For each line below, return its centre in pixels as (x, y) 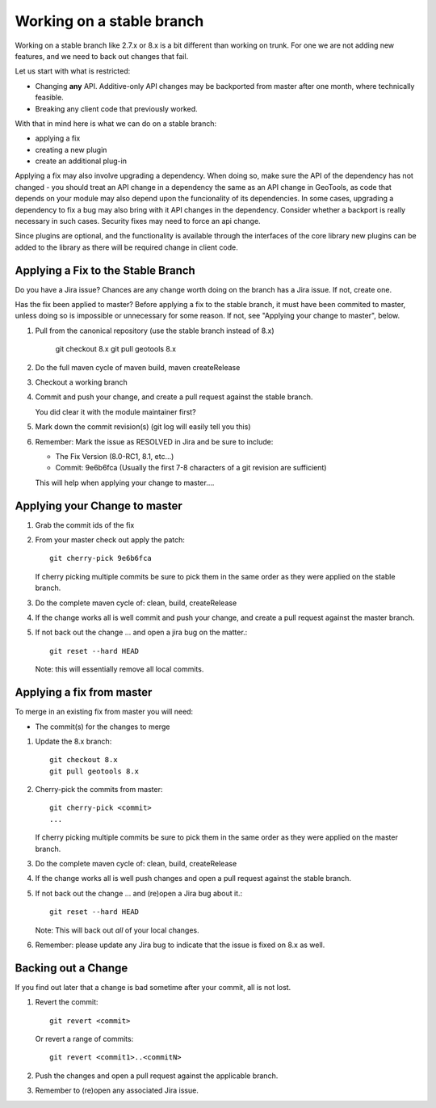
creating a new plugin (71, 150)
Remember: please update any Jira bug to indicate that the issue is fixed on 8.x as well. (180, 945)
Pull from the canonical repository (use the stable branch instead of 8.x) (155, 331)
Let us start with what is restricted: (73, 71)
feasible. (49, 98)
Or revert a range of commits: (84, 1039)
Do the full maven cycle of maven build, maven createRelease (138, 367)
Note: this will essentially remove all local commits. (119, 669)
